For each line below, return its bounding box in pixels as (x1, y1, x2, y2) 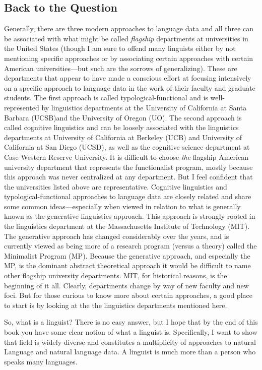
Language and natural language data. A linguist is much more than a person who (4, 346, 256, 357)
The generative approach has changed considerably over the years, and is (4, 230, 229, 241)
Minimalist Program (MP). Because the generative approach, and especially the (4, 250, 250, 261)
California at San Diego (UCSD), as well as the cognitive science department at (4, 142, 250, 152)
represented (4, 102, 39, 112)
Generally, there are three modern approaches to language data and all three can (4, 23, 254, 34)
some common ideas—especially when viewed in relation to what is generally (4, 201, 241, 211)
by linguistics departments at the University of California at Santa (41, 102, 247, 112)
